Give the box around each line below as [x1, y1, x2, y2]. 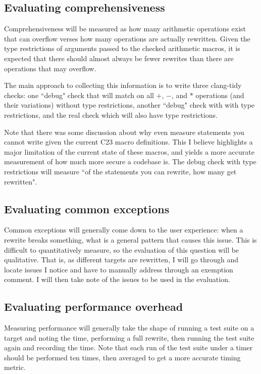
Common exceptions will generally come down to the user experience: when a [4, 224, 243, 235]
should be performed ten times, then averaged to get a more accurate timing [4, 352, 241, 362]
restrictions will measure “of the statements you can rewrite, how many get [4, 166, 237, 176]
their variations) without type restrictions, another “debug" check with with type [4, 100, 255, 110]
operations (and [195, 89, 244, 100]
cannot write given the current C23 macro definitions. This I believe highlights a [4, 136, 253, 147]
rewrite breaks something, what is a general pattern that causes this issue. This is [4, 234, 257, 245]
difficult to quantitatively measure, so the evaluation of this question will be [4, 244, 239, 255]
